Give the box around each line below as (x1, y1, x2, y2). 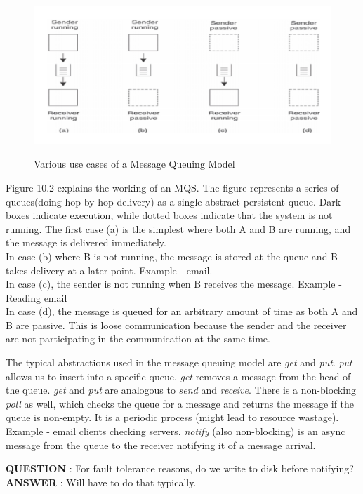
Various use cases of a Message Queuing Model (34, 156, 235, 171)
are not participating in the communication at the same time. (6, 331, 270, 346)
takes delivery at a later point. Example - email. (6, 262, 213, 277)
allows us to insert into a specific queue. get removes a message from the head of (6, 368, 351, 383)
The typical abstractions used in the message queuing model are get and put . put (6, 355, 352, 370)
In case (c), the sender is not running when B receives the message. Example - (6, 276, 342, 291)
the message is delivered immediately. (6, 235, 166, 250)
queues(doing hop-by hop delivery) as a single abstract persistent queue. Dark (6, 194, 341, 208)
